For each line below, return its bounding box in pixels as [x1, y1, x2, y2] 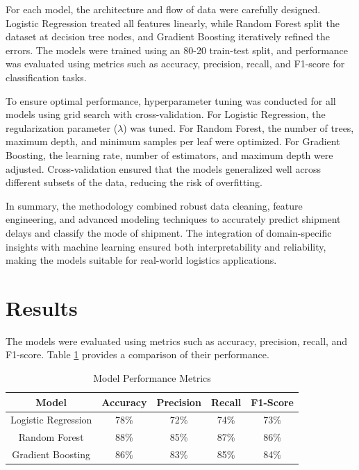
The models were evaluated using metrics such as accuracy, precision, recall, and [6, 333, 348, 348]
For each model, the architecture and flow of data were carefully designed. [6, 2, 321, 16]
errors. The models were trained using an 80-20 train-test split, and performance [6, 42, 349, 57]
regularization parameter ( [6, 120, 118, 135]
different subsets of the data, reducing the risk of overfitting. [6, 175, 262, 190]
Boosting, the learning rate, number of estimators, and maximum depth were [6, 147, 333, 162]
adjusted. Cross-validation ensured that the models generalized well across [6, 161, 322, 176]
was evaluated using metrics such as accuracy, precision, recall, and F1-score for [6, 56, 345, 71]
